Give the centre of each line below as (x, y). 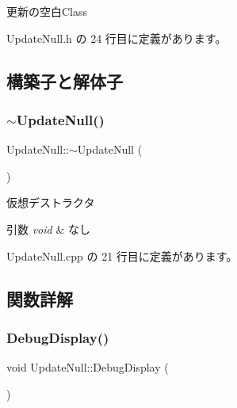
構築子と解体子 (65, 80)
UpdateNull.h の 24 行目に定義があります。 (117, 38)
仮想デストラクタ (51, 202)
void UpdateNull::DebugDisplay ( (88, 367)
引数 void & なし (48, 229)
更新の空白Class (47, 11)
